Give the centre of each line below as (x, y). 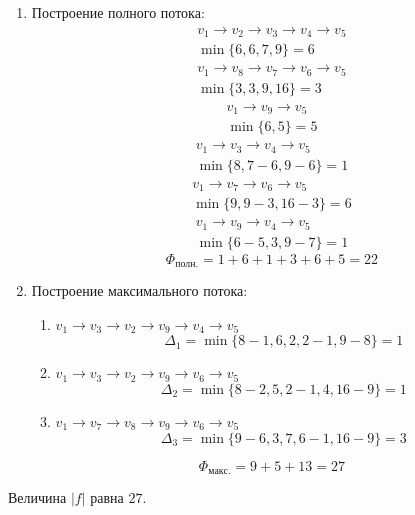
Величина (37, 496)
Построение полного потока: (118, 12)
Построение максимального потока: (139, 290)
